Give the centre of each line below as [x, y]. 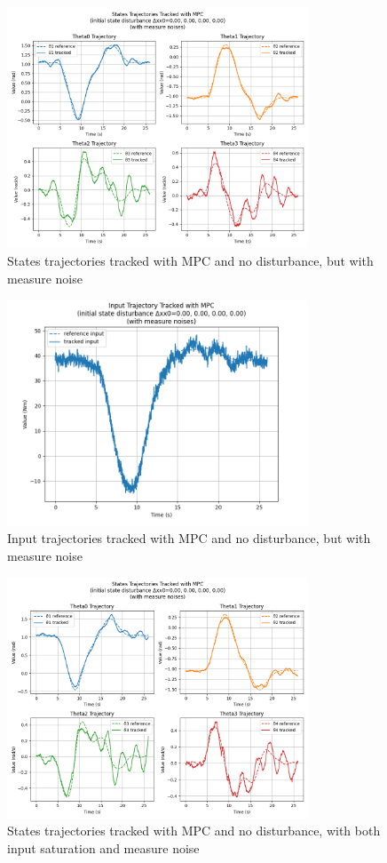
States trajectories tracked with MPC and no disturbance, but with [190, 260]
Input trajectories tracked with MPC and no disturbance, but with [189, 538]
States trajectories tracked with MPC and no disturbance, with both [194, 831]
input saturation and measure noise [103, 847]
